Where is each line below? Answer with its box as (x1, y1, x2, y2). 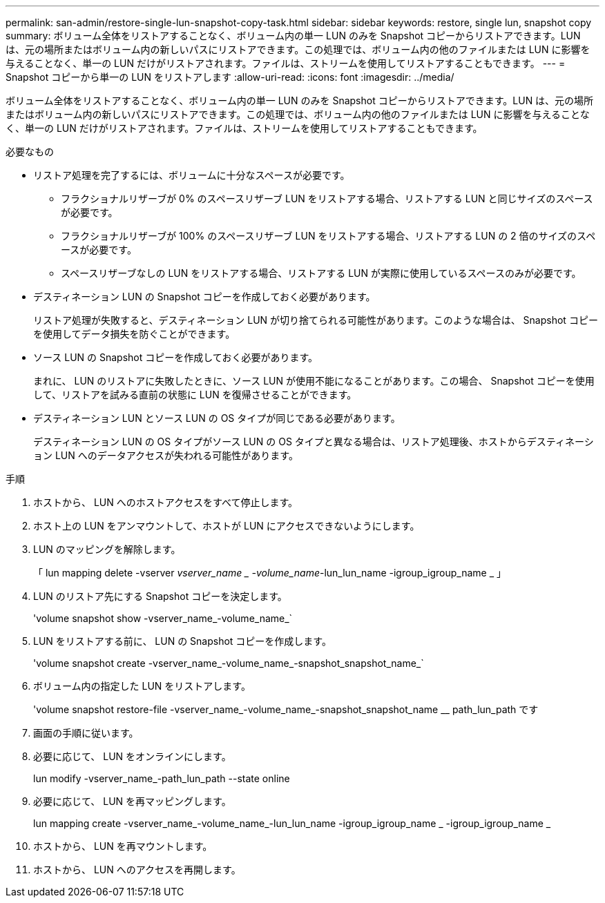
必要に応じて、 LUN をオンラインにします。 (33, 750, 231, 762)
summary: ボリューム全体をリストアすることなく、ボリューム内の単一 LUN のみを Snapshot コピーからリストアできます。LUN (6, 30, 581, 41)
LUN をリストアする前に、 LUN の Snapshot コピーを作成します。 (33, 635, 332, 647)
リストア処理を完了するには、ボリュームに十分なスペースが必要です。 (33, 169, 350, 181)
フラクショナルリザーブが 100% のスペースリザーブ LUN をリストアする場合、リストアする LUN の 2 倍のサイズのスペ (61, 230, 596, 242)
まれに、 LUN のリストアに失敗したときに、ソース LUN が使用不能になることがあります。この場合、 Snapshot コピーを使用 (33, 375, 595, 387)
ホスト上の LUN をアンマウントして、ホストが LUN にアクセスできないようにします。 (33, 520, 420, 532)
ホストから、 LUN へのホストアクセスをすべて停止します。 (33, 496, 298, 508)
